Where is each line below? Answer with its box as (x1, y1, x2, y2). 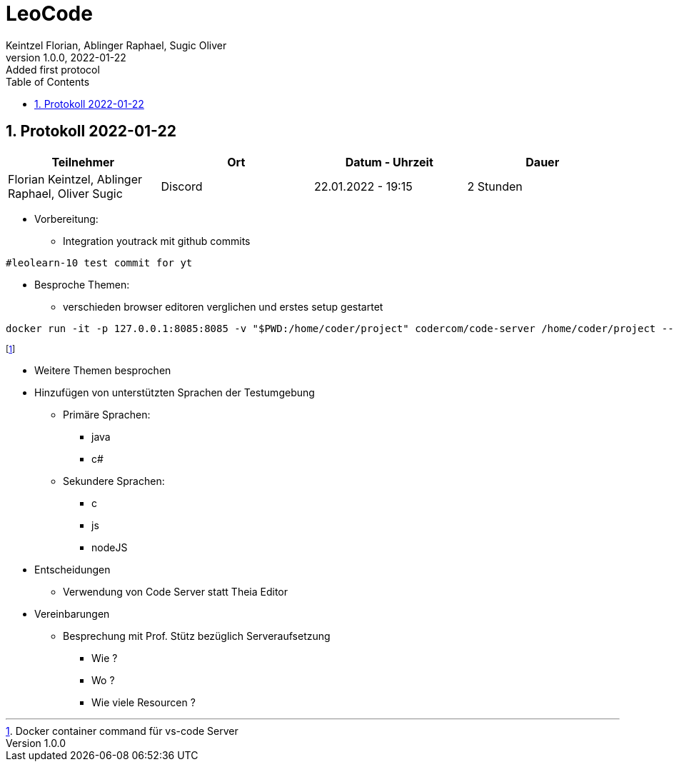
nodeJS (91, 541, 128, 553)
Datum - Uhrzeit (345, 154, 433, 169)
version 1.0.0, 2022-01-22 (6, 51, 126, 64)
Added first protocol (6, 63, 100, 76)
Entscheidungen (34, 563, 111, 576)
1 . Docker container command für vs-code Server (6, 724, 238, 737)
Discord (161, 179, 203, 194)
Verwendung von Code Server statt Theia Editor (63, 585, 288, 598)
